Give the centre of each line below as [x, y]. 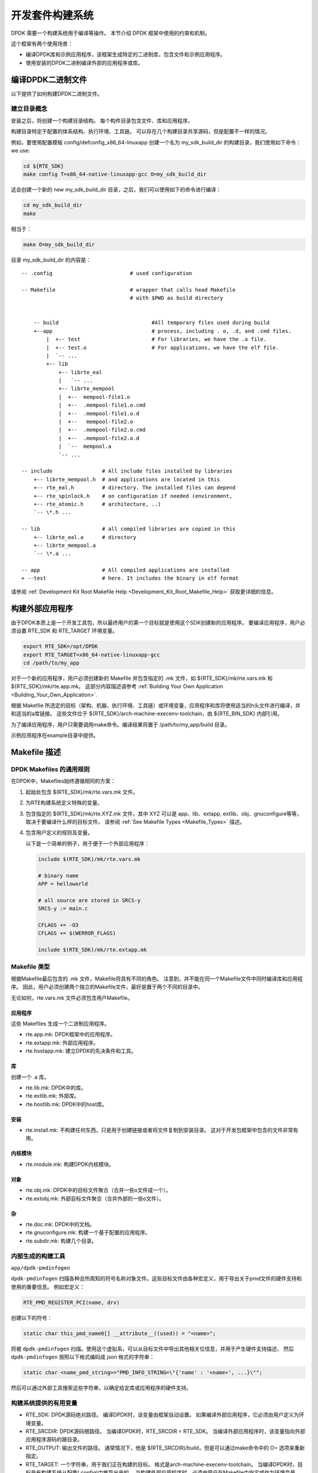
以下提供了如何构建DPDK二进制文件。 [57, 94]
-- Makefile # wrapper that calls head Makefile [128, 290]
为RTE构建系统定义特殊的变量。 [64, 803]
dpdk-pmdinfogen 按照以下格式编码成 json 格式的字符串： [83, 1357]
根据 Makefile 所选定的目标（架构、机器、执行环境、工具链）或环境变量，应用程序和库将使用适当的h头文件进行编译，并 [156, 706]
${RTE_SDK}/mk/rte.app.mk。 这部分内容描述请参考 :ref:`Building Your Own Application [117, 686]
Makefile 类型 [30, 967]
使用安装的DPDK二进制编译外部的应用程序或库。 [85, 62]
